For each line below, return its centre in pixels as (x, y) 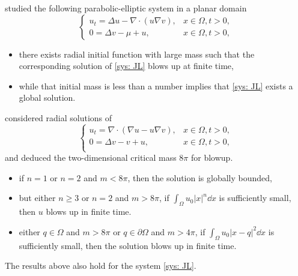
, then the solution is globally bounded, (200, 177)
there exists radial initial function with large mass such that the (137, 54)
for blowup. (212, 157)
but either (37, 198)
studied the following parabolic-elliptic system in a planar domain (126, 8)
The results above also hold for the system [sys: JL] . (101, 265)
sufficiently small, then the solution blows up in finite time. (128, 245)
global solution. (47, 97)
